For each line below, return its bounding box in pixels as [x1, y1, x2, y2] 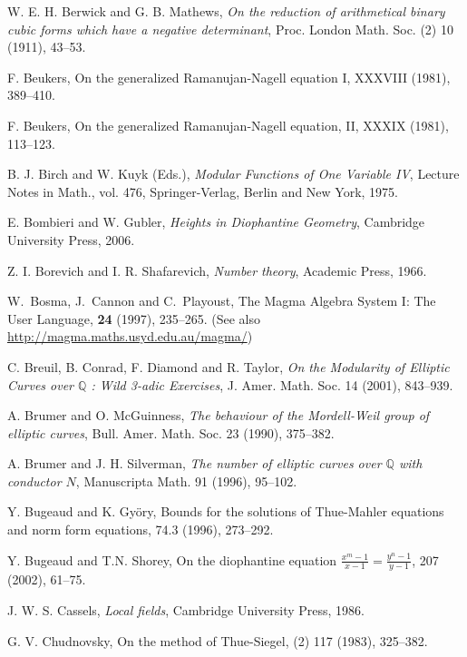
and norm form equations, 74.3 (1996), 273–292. [7, 520, 274, 539]
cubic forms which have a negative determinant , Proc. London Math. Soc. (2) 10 [7, 19, 453, 38]
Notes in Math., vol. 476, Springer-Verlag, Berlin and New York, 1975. [7, 181, 399, 201]
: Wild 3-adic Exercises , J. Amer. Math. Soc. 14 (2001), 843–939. [91, 375, 453, 394]
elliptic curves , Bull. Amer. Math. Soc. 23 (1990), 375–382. [7, 423, 335, 442]
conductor [7, 471, 62, 490]
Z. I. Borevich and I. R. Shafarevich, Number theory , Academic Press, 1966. [7, 260, 427, 279]
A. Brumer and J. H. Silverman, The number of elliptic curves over [7, 454, 382, 473]
